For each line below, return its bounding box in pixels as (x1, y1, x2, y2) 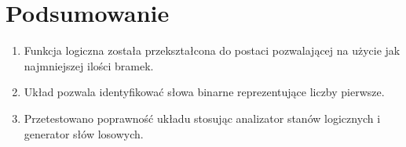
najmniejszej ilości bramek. (24, 57, 154, 73)
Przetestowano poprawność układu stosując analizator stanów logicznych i (24, 109, 381, 126)
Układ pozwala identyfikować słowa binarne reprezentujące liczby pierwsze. (24, 84, 385, 100)
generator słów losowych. (24, 125, 144, 142)
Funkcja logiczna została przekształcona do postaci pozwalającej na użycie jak (24, 42, 401, 59)
